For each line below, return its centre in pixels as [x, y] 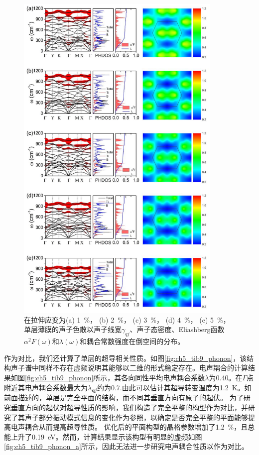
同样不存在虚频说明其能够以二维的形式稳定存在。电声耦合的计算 [143, 368]
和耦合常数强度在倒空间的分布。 [132, 341]
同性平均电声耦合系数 [170, 377]
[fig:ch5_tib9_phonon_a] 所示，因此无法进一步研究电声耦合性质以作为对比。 [126, 446]
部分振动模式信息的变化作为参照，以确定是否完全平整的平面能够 [143, 417]
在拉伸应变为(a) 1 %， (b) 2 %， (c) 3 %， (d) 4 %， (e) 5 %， [127, 319]
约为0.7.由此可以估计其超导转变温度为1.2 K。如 [174, 387]
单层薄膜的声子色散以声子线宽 [73, 329]
